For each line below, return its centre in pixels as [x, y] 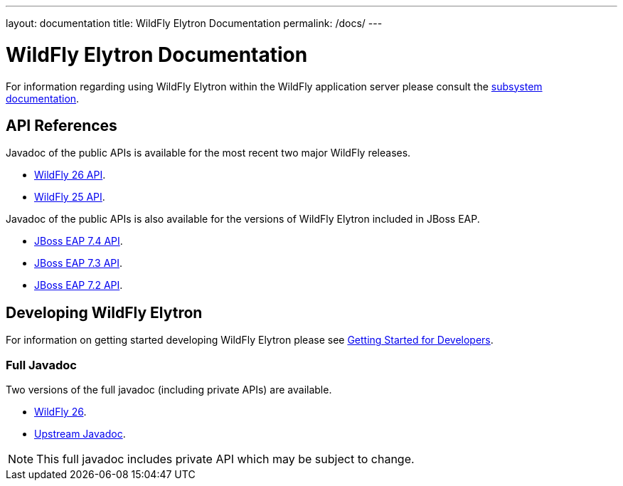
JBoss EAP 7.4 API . [79, 241]
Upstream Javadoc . [80, 433]
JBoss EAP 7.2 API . [79, 285]
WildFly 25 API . [70, 197]
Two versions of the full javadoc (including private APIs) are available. [169, 389]
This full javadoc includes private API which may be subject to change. [225, 459]
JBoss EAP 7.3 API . [79, 263]
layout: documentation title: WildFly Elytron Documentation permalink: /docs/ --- [194, 23]
